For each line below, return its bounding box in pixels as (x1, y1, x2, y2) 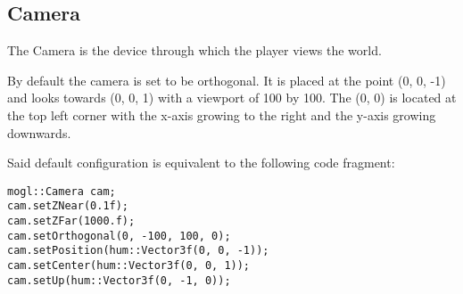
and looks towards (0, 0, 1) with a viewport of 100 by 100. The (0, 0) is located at (7, 88, 457, 107)
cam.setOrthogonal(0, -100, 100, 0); (7, 229, 231, 242)
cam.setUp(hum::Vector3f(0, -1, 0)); (7, 274, 231, 287)
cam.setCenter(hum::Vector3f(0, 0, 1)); (7, 259, 251, 273)
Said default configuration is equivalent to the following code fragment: (7, 153, 395, 172)
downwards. (7, 123, 71, 142)
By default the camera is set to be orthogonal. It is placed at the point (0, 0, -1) (7, 70, 446, 89)
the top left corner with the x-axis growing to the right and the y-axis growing (7, 105, 436, 124)
